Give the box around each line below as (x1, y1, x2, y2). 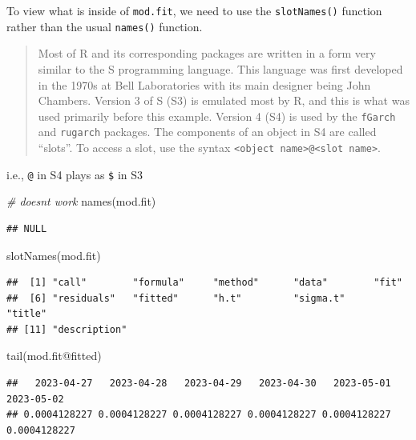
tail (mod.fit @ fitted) (6, 347, 102, 364)
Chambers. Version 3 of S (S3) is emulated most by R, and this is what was (38, 92, 410, 109)
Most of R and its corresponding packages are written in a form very (38, 45, 376, 62)
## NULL (6, 222, 47, 234)
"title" (6, 308, 47, 320)
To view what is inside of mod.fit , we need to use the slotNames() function (6, 2, 382, 18)
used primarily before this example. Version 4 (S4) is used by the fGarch (38, 107, 396, 124)
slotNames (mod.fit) (6, 246, 101, 263)
